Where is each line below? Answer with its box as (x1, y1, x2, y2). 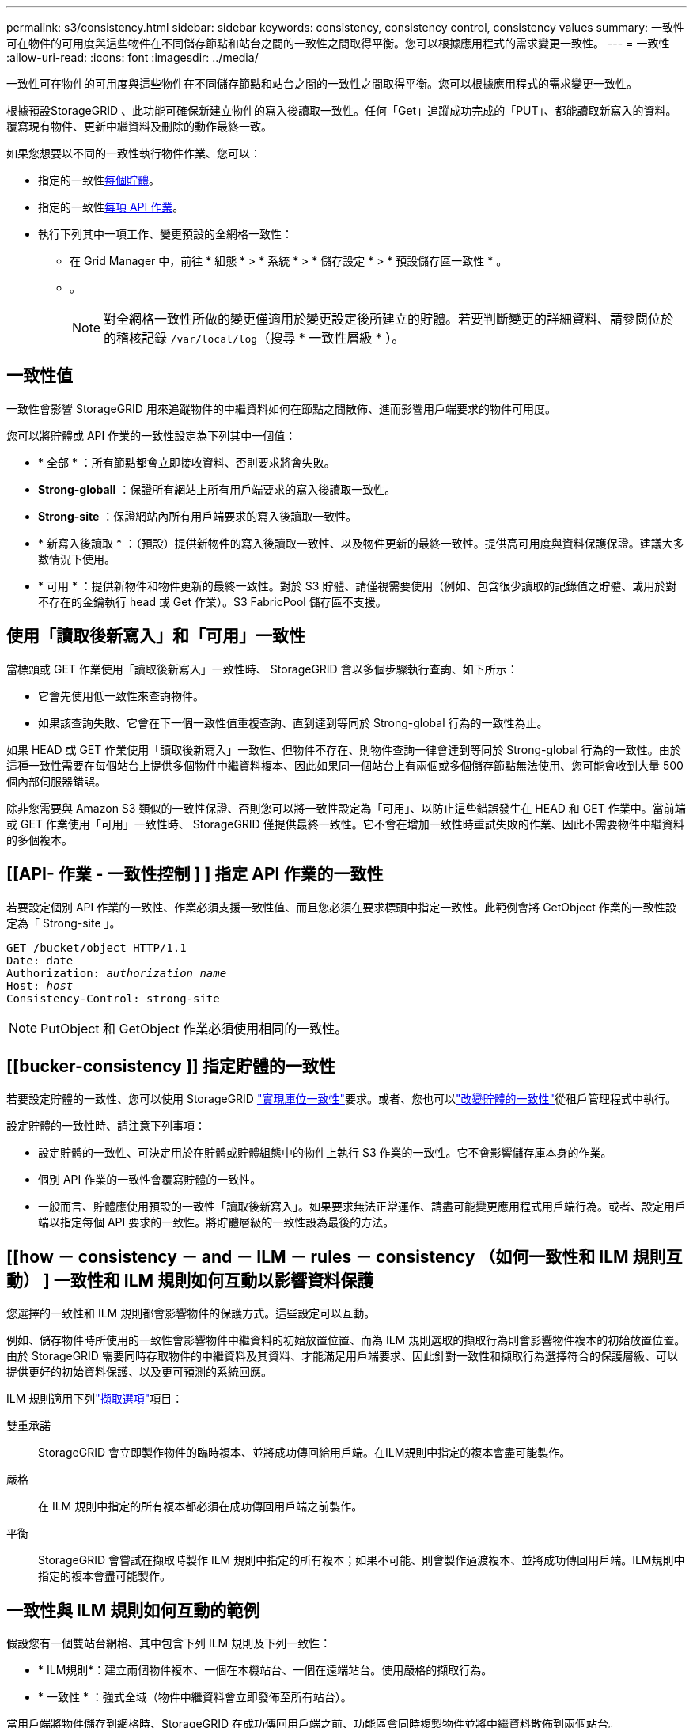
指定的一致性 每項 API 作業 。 (38, 200, 184, 214)
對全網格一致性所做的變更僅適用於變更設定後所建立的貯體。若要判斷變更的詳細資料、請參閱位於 (104, 311, 674, 327)
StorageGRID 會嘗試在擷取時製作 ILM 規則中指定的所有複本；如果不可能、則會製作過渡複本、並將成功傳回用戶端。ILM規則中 (38, 1553, 685, 1567)
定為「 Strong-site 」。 (6, 915, 121, 930)
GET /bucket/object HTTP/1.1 (6, 941, 187, 954)
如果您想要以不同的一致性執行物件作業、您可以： (6, 146, 261, 160)
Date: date (6, 953, 74, 967)
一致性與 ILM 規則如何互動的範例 (6, 1600, 260, 1620)
